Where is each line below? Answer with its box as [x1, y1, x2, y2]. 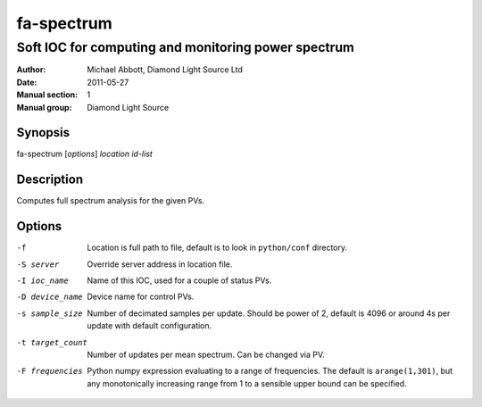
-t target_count [16, 337, 88, 347]
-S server [16, 259, 60, 270]
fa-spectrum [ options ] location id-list [16, 148, 154, 160]
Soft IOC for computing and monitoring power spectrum [16, 39, 354, 55]
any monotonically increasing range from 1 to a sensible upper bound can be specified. [87, 378, 407, 388]
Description [16, 172, 84, 187]
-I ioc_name [16, 276, 69, 286]
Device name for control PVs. [87, 291, 195, 303]
